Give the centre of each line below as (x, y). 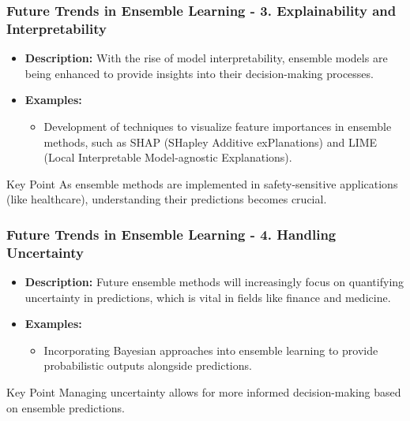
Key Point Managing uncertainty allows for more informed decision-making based (204, 392)
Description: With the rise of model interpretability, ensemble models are (206, 58)
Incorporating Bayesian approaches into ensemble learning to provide (211, 350)
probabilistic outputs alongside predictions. (148, 365)
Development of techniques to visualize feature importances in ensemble (218, 126)
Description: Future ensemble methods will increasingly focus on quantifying (214, 282)
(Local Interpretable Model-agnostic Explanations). (168, 157)
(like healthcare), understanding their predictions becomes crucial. (167, 199)
